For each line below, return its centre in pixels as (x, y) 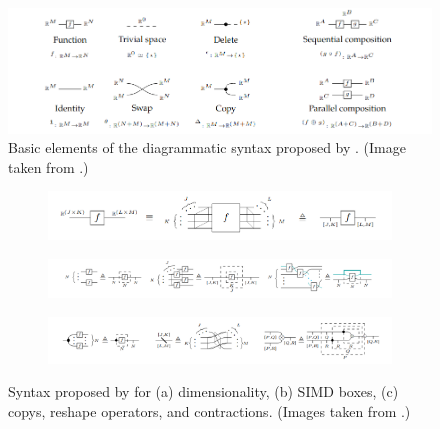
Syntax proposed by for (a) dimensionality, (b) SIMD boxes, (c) (203, 391)
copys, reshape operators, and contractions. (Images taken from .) (209, 411)
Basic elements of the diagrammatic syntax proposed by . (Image (207, 147)
